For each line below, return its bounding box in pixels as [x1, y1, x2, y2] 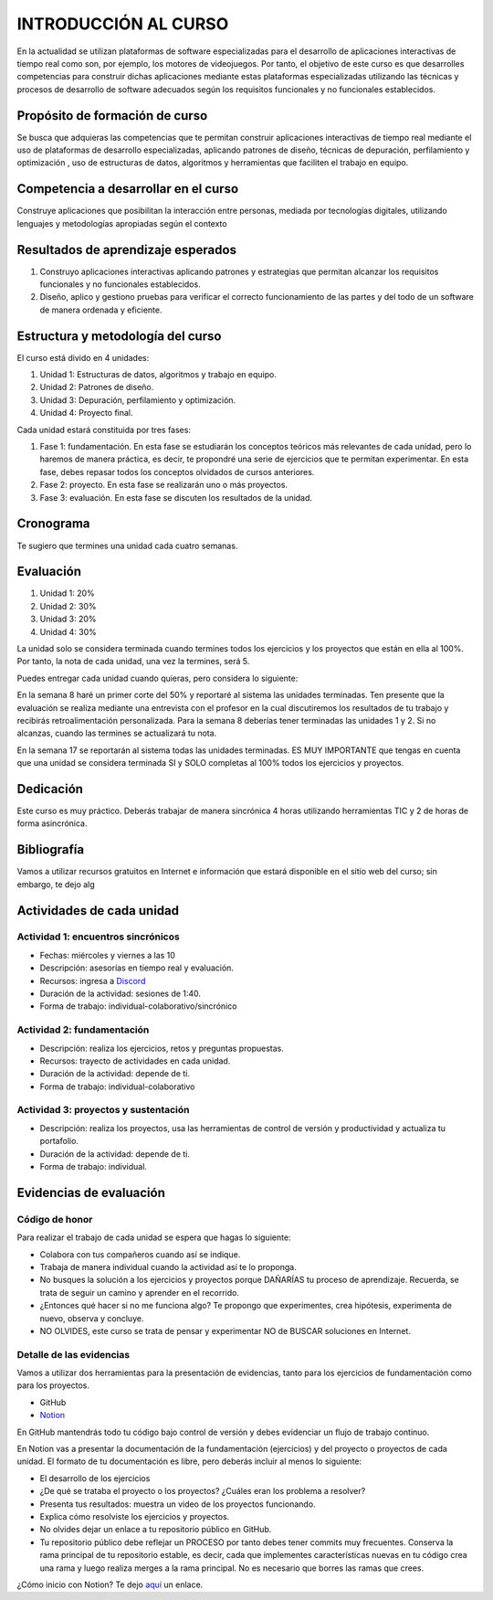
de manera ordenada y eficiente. [39, 304, 163, 315]
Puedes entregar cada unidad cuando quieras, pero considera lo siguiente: [16, 673, 299, 683]
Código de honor [16, 1213, 93, 1225]
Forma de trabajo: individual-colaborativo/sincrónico [39, 1001, 237, 1012]
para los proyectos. [16, 1380, 90, 1391]
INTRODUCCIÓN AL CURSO [16, 14, 229, 34]
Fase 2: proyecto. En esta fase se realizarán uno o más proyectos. [39, 480, 288, 491]
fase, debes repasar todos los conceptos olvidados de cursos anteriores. [39, 466, 315, 477]
